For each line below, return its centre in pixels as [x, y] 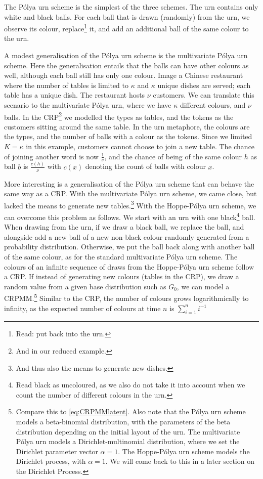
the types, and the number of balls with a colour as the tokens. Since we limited [128, 136]
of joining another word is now [51, 156]
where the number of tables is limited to [66, 85]
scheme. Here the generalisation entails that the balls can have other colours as [126, 65]
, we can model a [203, 286]
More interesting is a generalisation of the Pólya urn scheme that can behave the [129, 183]
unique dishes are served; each [204, 85]
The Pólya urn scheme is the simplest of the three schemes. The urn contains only [131, 7]
